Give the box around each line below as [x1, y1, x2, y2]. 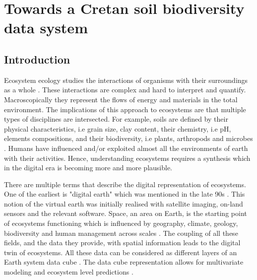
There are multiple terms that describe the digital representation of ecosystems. [4, 179, 246, 189]
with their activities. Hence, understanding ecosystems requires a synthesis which [4, 152, 251, 163]
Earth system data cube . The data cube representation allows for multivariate [4, 257, 244, 267]
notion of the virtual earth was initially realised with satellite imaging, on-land [4, 198, 243, 209]
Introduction [4, 51, 70, 67]
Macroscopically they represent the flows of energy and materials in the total [4, 94, 238, 104]
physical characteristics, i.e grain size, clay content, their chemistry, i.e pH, [4, 123, 231, 134]
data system [4, 17, 88, 38]
